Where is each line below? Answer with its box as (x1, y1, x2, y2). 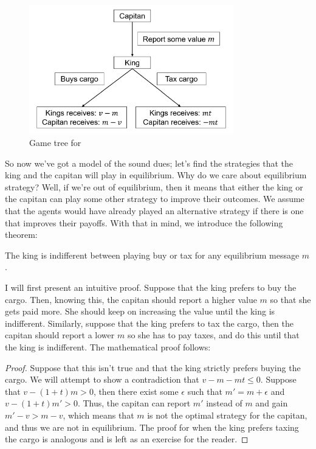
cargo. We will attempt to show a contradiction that (5, 373, 199, 386)
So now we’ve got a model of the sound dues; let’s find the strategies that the (5, 156, 294, 169)
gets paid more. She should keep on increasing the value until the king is (5, 305, 275, 318)
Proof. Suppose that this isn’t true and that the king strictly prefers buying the (5, 361, 301, 374)
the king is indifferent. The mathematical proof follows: (5, 341, 211, 353)
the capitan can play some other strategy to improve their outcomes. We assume (5, 192, 304, 205)
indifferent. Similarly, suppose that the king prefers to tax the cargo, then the (5, 316, 294, 329)
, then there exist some (93, 385, 179, 397)
